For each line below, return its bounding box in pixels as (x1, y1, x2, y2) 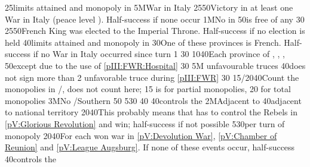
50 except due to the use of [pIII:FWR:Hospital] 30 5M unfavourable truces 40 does (5, 59, 306, 71)
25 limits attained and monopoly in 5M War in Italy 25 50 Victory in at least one (5, 1, 293, 13)
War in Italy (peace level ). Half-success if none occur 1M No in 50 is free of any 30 (5, 12, 305, 25)
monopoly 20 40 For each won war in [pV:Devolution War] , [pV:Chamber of (5, 129, 277, 141)
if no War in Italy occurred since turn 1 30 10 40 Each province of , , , (33, 48, 285, 60)
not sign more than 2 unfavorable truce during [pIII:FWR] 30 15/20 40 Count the (5, 71, 299, 83)
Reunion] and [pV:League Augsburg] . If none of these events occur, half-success (5, 141, 295, 153)
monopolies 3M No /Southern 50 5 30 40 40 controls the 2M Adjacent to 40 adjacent (5, 94, 302, 106)
